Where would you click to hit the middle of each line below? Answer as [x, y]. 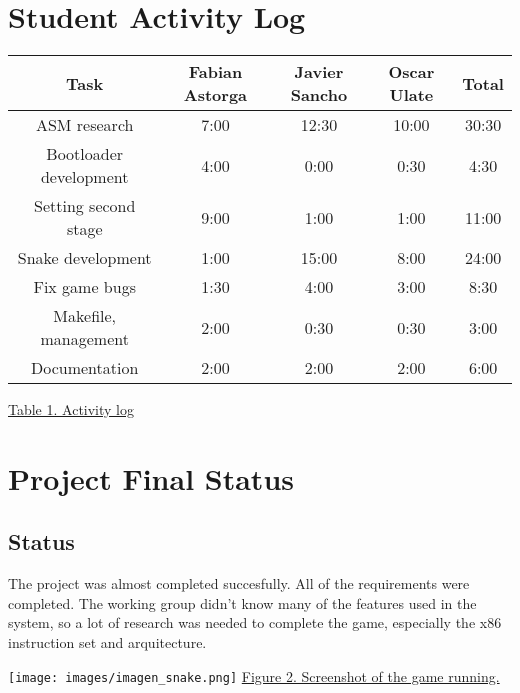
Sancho [319, 95]
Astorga [215, 95]
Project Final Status [151, 477]
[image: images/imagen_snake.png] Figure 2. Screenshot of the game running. [254, 675]
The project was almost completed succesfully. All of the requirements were [239, 583]
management [84, 339]
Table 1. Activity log [71, 409]
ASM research [84, 125]
